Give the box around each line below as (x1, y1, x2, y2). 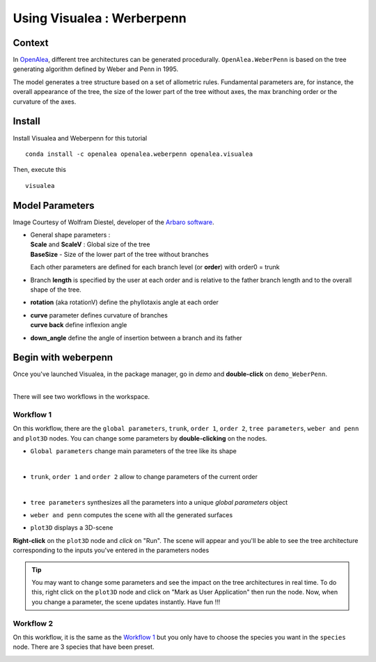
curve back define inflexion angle (30, 321, 127, 329)
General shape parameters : (30, 230, 111, 239)
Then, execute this (13, 166, 66, 174)
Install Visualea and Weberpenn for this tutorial (13, 134, 148, 142)
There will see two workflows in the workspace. (13, 393, 150, 401)
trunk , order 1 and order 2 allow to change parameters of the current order (30, 472, 258, 480)
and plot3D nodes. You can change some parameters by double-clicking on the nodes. (13, 434, 267, 442)
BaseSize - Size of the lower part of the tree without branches (30, 250, 209, 258)
